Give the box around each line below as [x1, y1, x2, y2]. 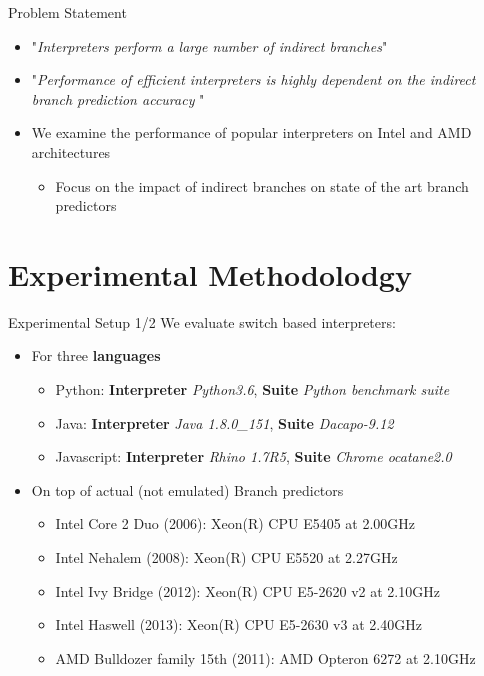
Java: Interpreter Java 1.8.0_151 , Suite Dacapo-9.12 [55, 412, 394, 433]
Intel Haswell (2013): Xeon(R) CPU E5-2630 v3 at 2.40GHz [55, 614, 422, 635]
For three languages [31, 345, 161, 366]
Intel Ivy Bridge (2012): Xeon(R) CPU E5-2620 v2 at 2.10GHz [55, 580, 440, 601]
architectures [31, 141, 111, 162]
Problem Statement [8, 2, 127, 22]
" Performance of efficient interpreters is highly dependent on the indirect [31, 69, 476, 90]
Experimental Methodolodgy [8, 253, 412, 294]
